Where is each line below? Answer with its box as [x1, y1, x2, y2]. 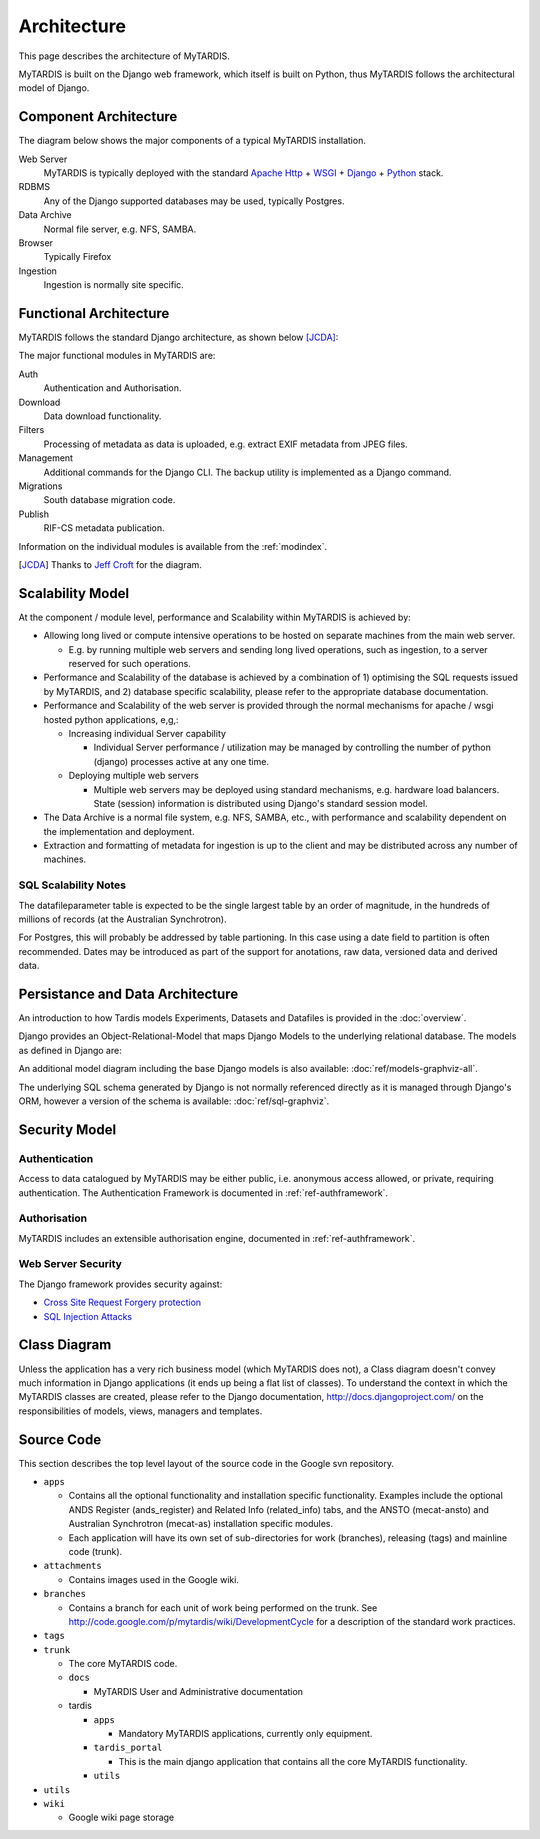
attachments [43, 1560, 102, 1572]
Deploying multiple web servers [68, 770, 199, 782]
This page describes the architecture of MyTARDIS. [18, 50, 230, 62]
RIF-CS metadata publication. [43, 522, 165, 534]
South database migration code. [43, 494, 176, 506]
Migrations [18, 480, 63, 492]
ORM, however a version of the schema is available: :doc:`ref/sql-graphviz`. [18, 1095, 330, 1107]
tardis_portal [93, 1742, 163, 1754]
